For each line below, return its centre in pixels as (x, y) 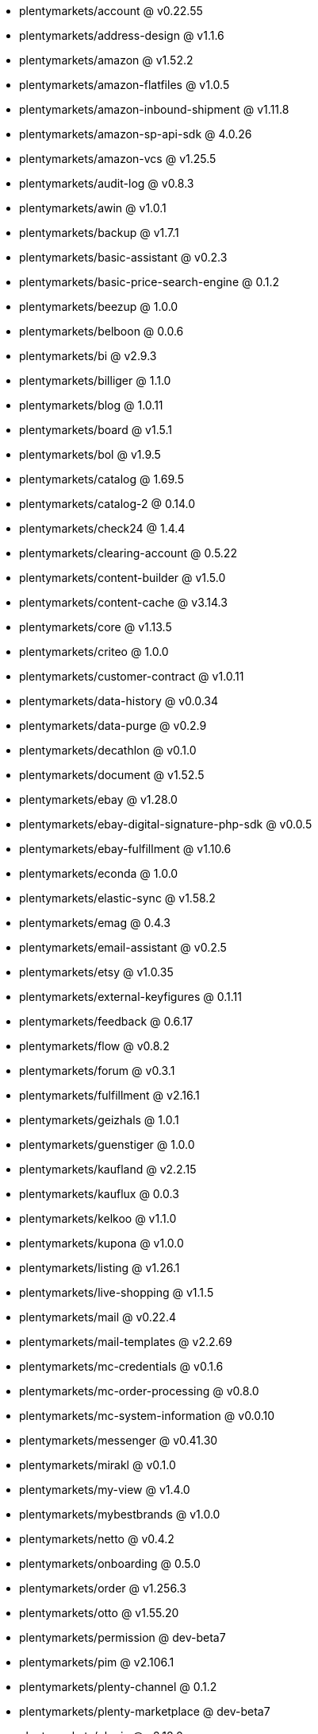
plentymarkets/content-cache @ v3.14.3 (123, 602)
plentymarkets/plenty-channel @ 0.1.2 (118, 1687)
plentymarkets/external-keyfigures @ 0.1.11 (130, 997)
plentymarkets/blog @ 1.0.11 (91, 405)
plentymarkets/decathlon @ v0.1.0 (108, 750)
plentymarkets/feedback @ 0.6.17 (106, 1021)
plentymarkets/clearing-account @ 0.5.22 (128, 553)
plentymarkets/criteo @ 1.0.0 (94, 652)
